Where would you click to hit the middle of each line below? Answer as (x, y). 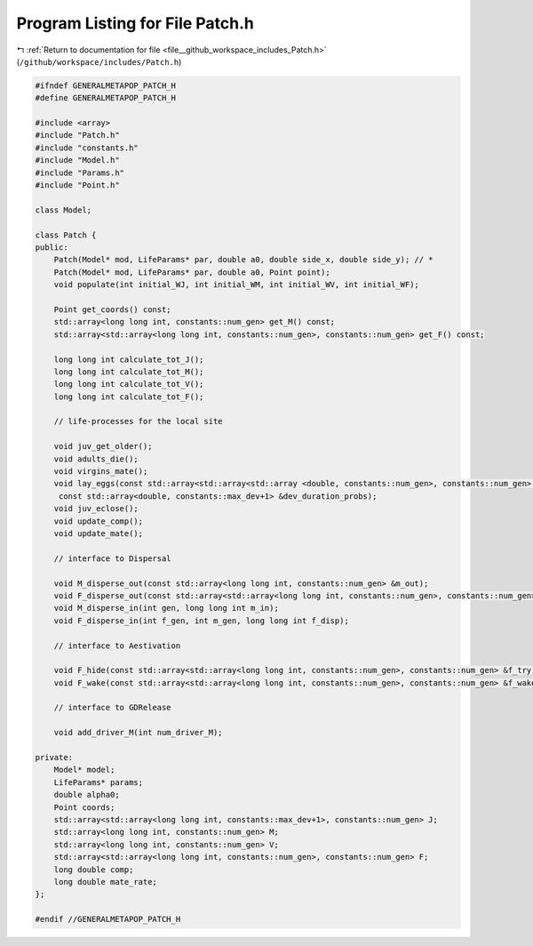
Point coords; (84, 807)
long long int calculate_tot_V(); (129, 384)
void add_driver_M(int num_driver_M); (138, 733)
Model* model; (84, 770)
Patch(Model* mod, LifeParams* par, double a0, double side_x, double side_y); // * (244, 260)
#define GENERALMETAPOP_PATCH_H (106, 98)
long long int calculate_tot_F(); (129, 397)
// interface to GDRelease (113, 708)
